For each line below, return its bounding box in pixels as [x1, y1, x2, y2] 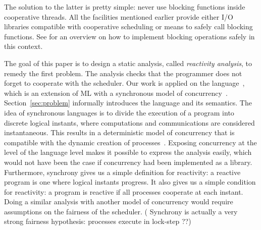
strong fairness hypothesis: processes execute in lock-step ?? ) [4, 216, 191, 226]
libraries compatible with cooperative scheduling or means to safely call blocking [4, 21, 253, 32]
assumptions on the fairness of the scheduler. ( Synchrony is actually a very [4, 206, 238, 216]
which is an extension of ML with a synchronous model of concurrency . [4, 87, 228, 98]
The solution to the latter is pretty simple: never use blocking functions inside [4, 2, 245, 12]
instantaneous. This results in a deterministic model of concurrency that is [4, 127, 235, 138]
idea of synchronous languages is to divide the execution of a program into [4, 107, 234, 118]
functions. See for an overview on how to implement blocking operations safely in [4, 31, 255, 41]
